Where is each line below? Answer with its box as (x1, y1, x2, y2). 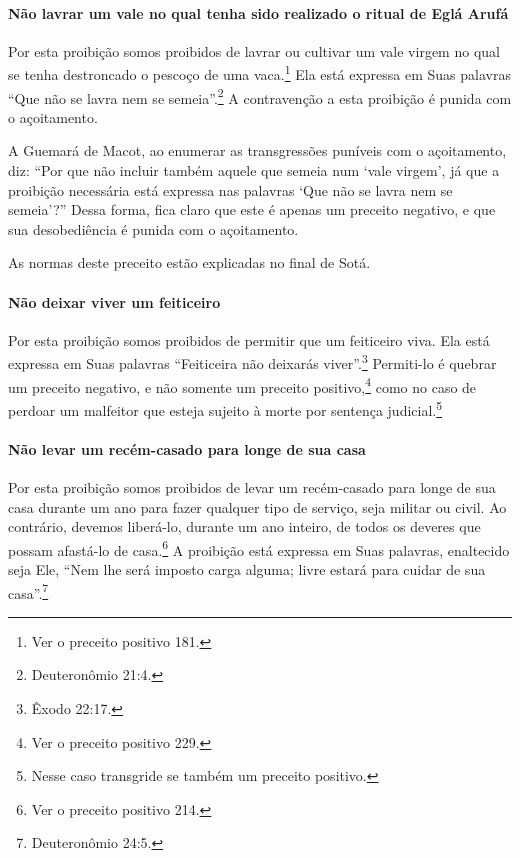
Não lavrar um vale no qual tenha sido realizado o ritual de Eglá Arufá (8, 2, 509, 23)
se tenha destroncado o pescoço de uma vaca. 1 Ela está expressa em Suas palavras (8, 61, 511, 85)
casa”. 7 (8, 579, 49, 603)
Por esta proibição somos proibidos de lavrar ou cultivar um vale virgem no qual (8, 40, 500, 61)
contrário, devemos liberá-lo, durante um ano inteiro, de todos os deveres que (8, 516, 481, 537)
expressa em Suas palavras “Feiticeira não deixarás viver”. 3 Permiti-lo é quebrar (8, 350, 497, 374)
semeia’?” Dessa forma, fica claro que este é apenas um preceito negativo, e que (8, 199, 496, 220)
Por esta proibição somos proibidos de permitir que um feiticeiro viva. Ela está (8, 329, 490, 350)
